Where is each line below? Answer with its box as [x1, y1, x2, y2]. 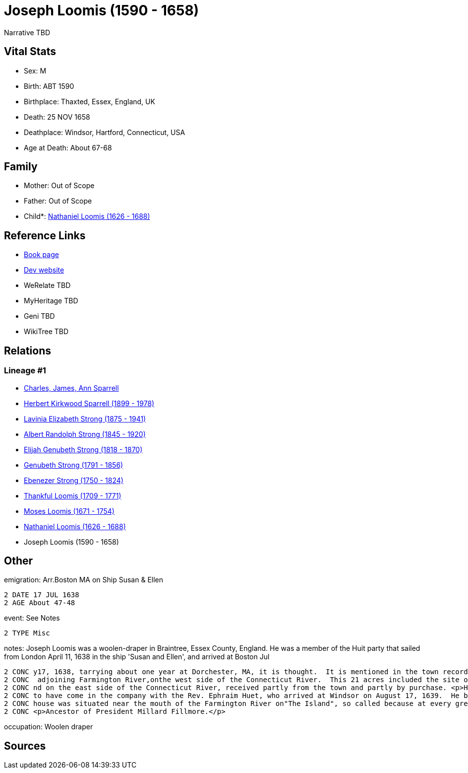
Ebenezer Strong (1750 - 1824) [24, 476, 123, 485]
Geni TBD [24, 312, 55, 321]
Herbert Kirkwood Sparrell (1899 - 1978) [24, 399, 155, 408]
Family [4, 160, 38, 173]
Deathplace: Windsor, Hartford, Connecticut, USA [24, 128, 185, 137]
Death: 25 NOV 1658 [24, 112, 90, 121]
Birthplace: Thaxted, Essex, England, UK [24, 97, 155, 106]
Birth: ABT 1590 [24, 81, 74, 90]
